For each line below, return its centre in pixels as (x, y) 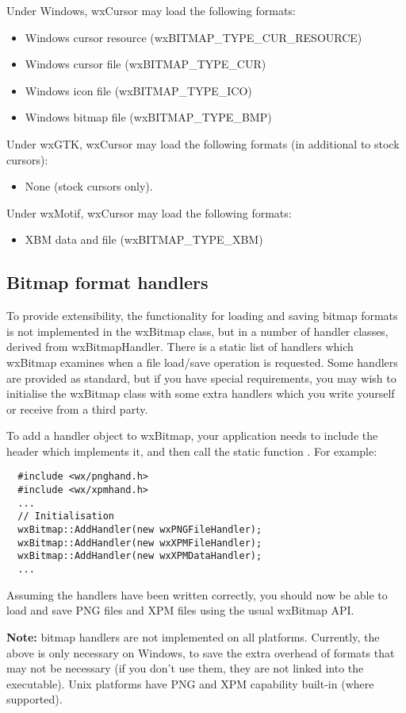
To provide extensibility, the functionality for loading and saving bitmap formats (202, 316)
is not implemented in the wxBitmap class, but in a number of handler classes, (197, 331)
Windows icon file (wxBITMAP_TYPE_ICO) (138, 90)
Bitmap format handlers (107, 282)
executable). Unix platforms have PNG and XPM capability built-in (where (190, 683)
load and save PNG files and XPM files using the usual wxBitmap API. (180, 610)
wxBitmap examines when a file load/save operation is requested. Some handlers (202, 362)
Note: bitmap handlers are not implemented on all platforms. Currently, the (193, 636)
